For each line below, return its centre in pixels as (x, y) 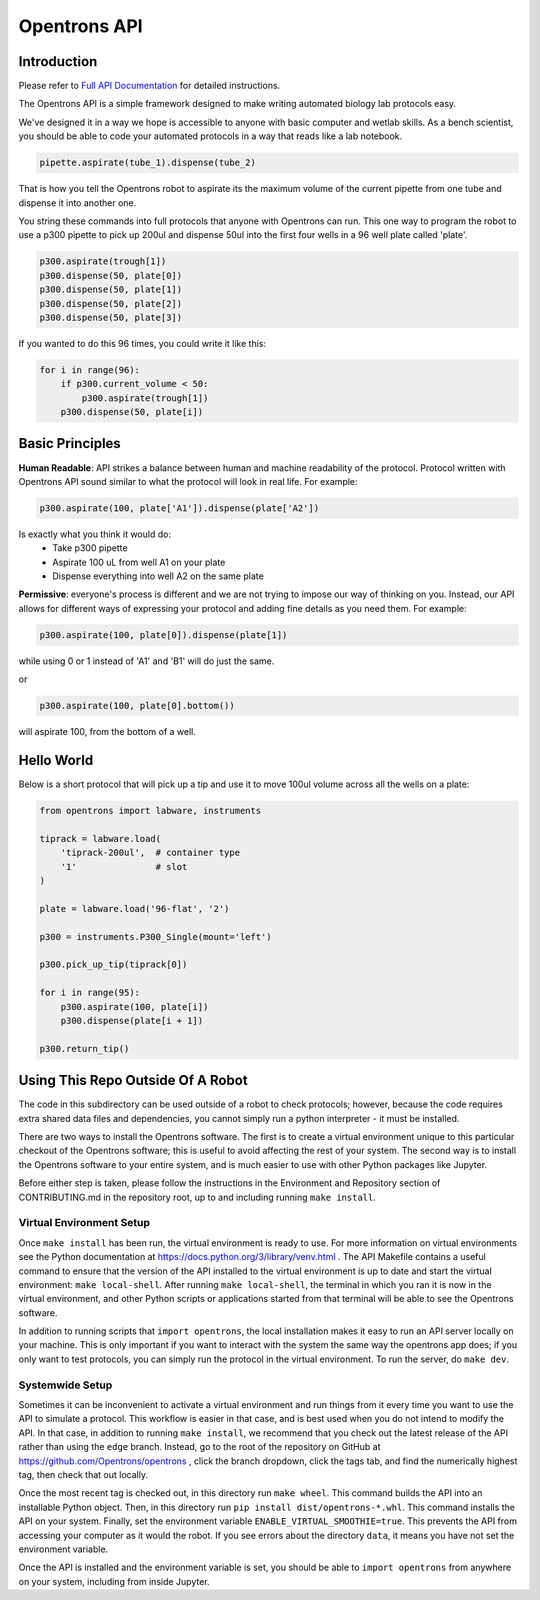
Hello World (56, 760)
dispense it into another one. (77, 202)
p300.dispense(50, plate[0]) (111, 275)
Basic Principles (70, 443)
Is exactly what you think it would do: (95, 534)
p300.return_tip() (84, 1048)
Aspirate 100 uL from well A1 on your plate (139, 562)
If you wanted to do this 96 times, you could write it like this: (142, 343)
